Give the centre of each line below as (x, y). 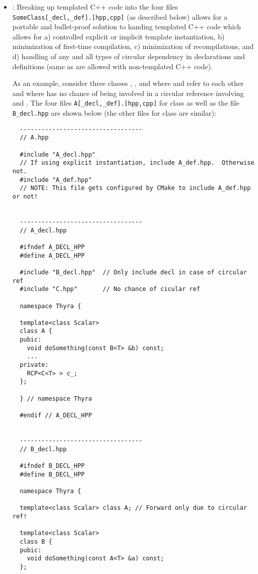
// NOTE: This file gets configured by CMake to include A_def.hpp (135, 188)
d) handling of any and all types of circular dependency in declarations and (128, 56)
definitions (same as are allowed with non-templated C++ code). (113, 66)
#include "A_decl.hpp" (58, 154)
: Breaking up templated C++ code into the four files (95, 7)
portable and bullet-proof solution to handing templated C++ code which (127, 27)
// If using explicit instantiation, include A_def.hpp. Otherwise (137, 163)
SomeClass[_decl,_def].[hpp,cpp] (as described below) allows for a (120, 16)
